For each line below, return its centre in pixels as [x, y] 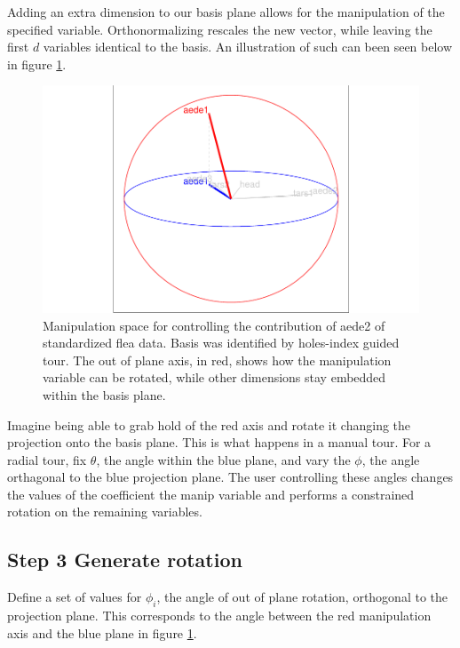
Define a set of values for [75, 597]
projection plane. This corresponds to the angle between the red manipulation [219, 616]
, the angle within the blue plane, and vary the [223, 459]
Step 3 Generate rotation [125, 560]
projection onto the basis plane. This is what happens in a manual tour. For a [219, 442]
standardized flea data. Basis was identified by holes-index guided [221, 343]
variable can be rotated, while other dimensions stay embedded [214, 377]
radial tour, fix [47, 459]
